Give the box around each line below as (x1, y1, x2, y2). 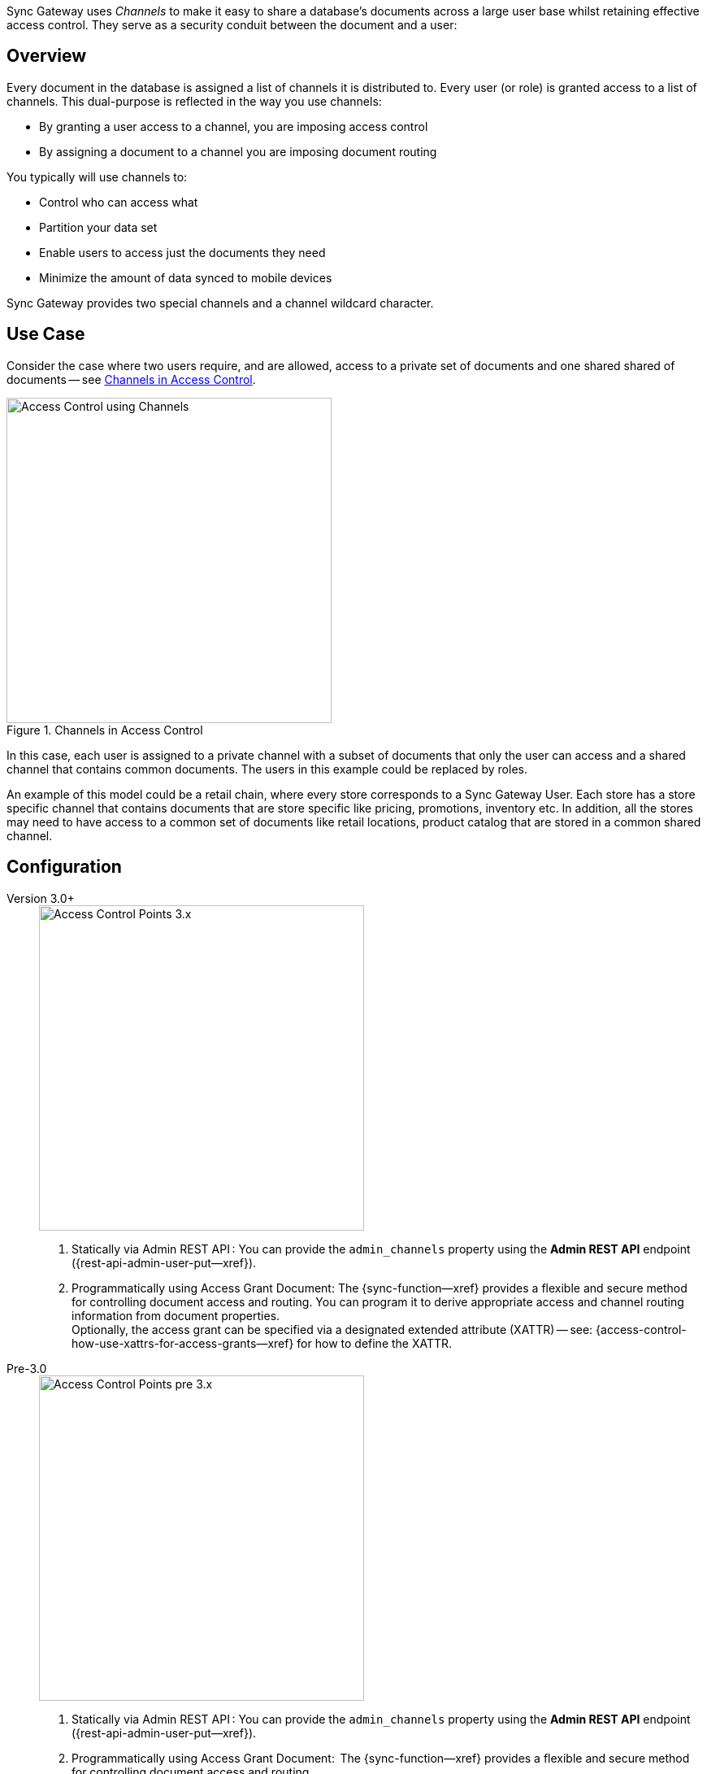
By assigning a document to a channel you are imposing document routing (39, 144, 437, 159)
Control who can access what (39, 194, 198, 209)
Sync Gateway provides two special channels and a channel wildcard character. (7, 295, 434, 310)
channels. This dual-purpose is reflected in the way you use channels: (7, 94, 382, 108)
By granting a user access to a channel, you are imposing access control (39, 119, 428, 133)
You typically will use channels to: (7, 169, 188, 184)
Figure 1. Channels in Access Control (7, 722, 203, 737)
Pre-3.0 (7, 1361, 47, 1375)
